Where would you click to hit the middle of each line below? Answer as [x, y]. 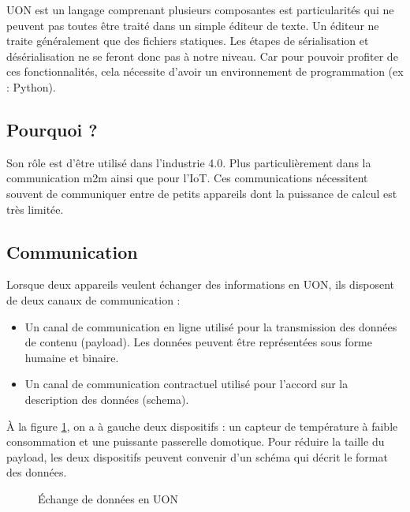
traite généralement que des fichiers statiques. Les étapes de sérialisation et [188, 41]
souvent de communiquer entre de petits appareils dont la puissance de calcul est [202, 193]
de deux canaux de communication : [93, 299]
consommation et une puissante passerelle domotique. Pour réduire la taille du [196, 441]
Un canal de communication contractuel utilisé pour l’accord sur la [186, 384]
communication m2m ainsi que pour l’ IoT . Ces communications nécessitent [187, 178]
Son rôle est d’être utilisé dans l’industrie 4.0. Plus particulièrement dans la [189, 162]
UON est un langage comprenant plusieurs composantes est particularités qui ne [200, 9]
